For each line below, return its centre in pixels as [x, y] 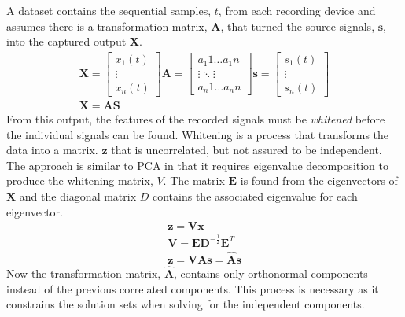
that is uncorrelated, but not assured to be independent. [247, 150]
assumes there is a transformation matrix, [107, 26]
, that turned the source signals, [298, 26]
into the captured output [66, 41]
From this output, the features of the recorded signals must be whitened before [196, 118]
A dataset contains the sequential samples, [109, 10]
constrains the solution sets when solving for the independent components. [186, 304]
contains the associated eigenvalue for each [255, 195]
